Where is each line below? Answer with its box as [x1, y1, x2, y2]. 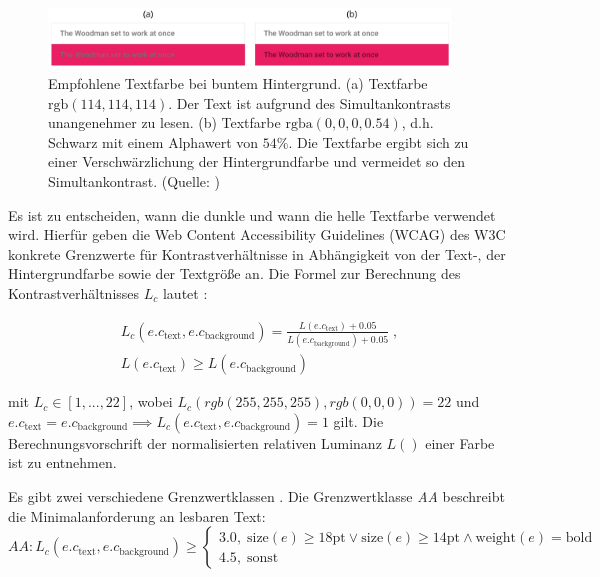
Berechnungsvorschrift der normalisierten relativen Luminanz [8, 432, 382, 453]
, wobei [129, 391, 173, 412]
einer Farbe [425, 432, 495, 453]
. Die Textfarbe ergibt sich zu [288, 131, 469, 152]
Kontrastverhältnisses [8, 282, 140, 303]
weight [475, 530, 517, 545]
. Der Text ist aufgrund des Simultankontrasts [168, 92, 451, 113]
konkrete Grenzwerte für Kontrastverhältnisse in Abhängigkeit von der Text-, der [8, 243, 506, 264]
